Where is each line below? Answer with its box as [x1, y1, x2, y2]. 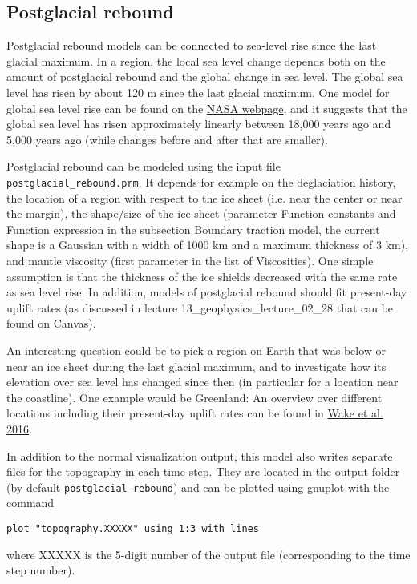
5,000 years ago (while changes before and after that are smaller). [6, 131, 328, 147]
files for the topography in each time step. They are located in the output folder [6, 463, 400, 480]
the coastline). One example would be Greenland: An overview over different [6, 389, 383, 405]
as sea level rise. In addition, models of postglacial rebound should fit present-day [6, 284, 407, 300]
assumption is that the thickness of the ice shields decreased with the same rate [6, 268, 398, 284]
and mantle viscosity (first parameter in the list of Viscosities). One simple [6, 252, 374, 268]
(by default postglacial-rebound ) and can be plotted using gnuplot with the [6, 478, 390, 495]
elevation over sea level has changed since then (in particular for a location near [6, 373, 399, 390]
